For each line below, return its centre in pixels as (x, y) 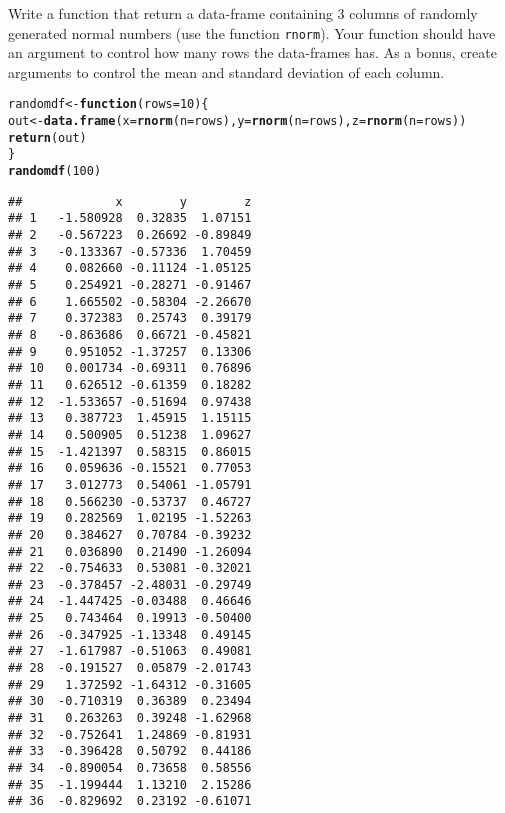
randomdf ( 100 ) (55, 171)
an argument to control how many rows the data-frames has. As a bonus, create (252, 52)
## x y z (130, 201)
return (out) (47, 137)
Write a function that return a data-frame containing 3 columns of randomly (243, 13)
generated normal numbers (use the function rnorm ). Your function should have (252, 32)
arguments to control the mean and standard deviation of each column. (226, 71)
